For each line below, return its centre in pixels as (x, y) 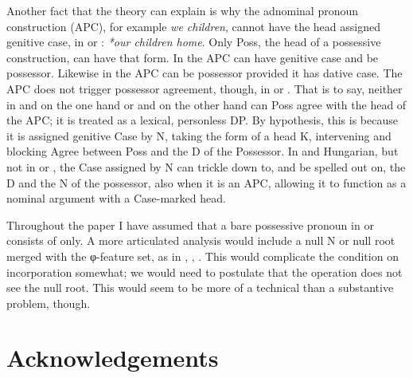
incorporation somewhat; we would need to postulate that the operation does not (205, 272)
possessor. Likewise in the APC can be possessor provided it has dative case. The (205, 73)
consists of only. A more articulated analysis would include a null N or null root (201, 240)
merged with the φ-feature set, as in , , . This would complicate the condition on (203, 256)
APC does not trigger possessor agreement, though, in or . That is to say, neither (205, 88)
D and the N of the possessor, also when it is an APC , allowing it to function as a (206, 182)
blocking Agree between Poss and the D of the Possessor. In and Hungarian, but (203, 151)
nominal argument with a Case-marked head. (116, 198)
